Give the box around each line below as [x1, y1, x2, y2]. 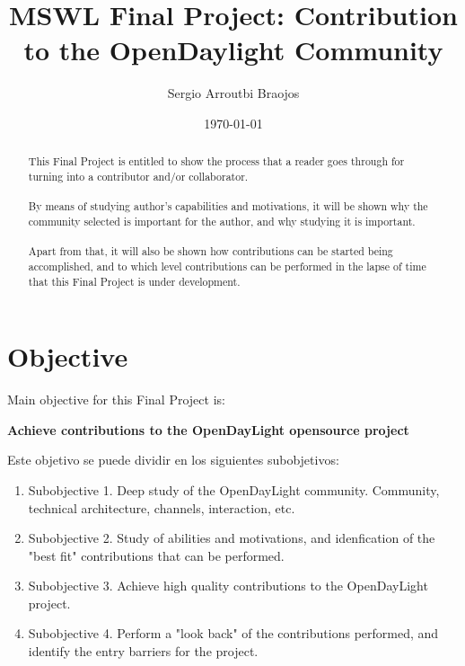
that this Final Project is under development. [28, 273, 241, 289]
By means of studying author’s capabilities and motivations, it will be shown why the [28, 199, 428, 214]
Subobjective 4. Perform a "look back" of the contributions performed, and [28, 624, 439, 643]
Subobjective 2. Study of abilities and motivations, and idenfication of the [28, 528, 435, 547]
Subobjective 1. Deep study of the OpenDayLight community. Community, [28, 480, 440, 499]
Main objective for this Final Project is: [7, 390, 225, 409]
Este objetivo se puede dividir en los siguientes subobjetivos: [7, 450, 339, 469]
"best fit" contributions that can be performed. [28, 546, 285, 564]
